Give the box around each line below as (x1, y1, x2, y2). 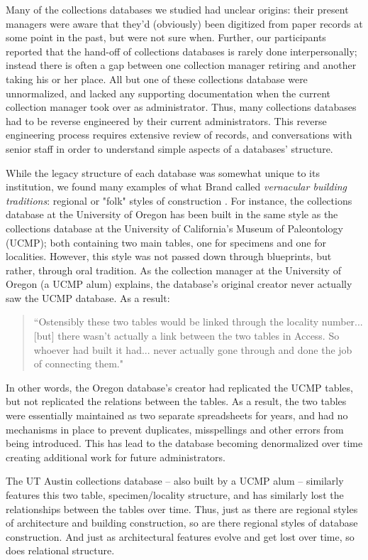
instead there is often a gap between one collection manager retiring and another (6, 58, 357, 72)
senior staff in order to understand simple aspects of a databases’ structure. (6, 141, 333, 156)
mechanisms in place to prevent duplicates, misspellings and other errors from (6, 421, 344, 436)
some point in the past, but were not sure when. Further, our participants (6, 30, 326, 45)
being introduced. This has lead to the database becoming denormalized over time (6, 436, 363, 451)
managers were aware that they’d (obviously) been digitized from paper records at (6, 16, 363, 31)
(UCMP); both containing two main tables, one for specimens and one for (6, 235, 327, 249)
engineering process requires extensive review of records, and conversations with (6, 127, 352, 142)
